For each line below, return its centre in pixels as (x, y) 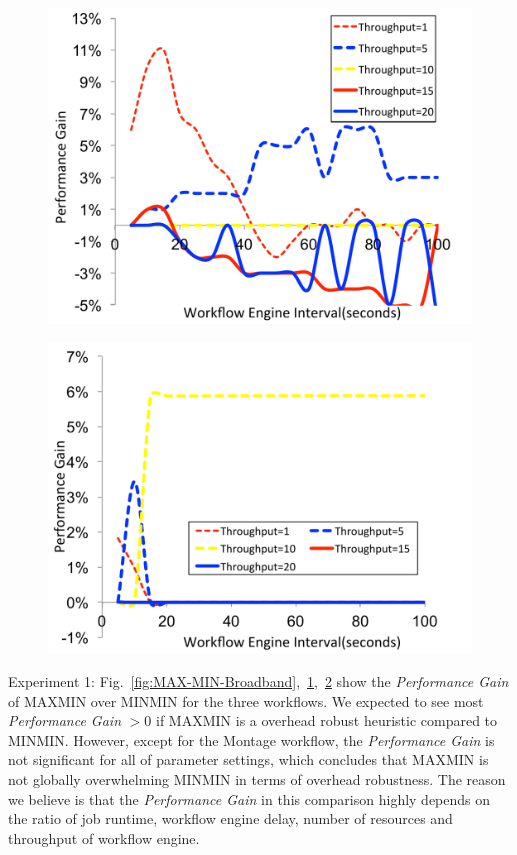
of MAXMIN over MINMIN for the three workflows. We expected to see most (246, 700)
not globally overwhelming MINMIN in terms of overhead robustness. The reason (257, 779)
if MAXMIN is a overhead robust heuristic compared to (327, 720)
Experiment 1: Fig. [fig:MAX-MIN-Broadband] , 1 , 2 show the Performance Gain (258, 681)
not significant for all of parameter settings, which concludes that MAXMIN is (248, 759)
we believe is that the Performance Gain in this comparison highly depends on (249, 798)
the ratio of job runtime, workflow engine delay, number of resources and (230, 818)
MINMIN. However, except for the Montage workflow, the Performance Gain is (251, 739)
